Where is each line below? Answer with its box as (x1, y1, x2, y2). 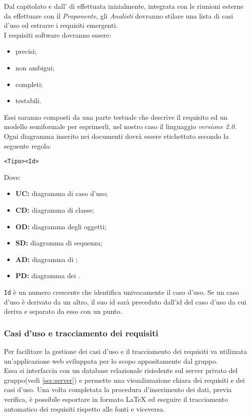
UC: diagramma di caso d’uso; (15, 188, 108, 198)
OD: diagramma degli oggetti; (15, 221, 106, 231)
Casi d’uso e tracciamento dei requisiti (4, 327, 158, 339)
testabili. (15, 95, 42, 106)
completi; (15, 79, 43, 89)
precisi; (15, 46, 37, 56)
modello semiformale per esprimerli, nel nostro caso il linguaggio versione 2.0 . (4, 121, 237, 132)
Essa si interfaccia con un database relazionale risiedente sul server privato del (4, 365, 238, 375)
